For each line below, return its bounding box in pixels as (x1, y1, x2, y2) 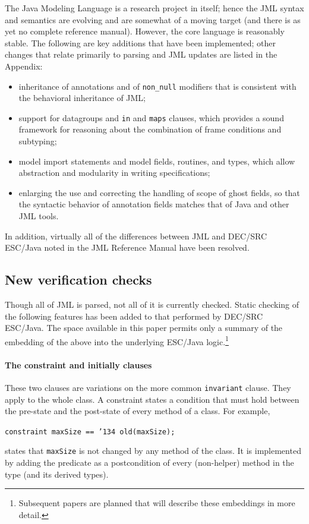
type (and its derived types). (5, 468, 109, 480)
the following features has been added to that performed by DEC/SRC (5, 310, 263, 322)
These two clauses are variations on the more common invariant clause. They (5, 381, 291, 393)
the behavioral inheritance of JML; (18, 91, 146, 104)
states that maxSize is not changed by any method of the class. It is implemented (5, 444, 301, 457)
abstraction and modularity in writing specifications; (18, 166, 210, 179)
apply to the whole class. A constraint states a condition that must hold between (5, 393, 299, 405)
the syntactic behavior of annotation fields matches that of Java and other (18, 198, 289, 210)
